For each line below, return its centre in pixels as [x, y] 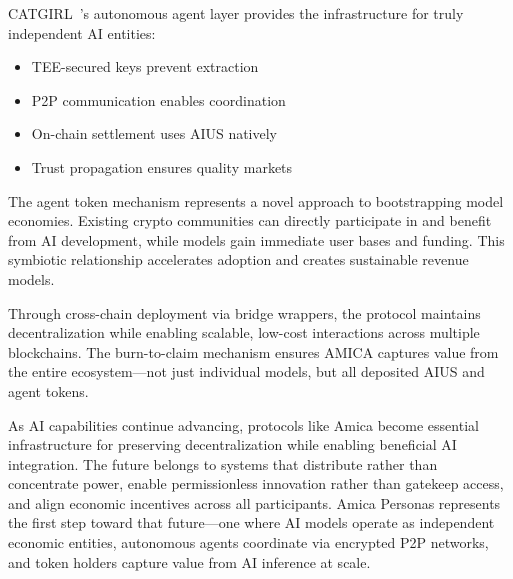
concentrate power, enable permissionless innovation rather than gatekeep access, [256, 483]
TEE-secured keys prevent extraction [145, 66]
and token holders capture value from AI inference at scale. [189, 561]
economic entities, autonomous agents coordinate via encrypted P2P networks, [248, 542]
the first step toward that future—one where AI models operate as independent [251, 522]
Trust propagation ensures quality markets [162, 166]
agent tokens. [48, 390]
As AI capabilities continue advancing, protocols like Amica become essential [243, 424]
